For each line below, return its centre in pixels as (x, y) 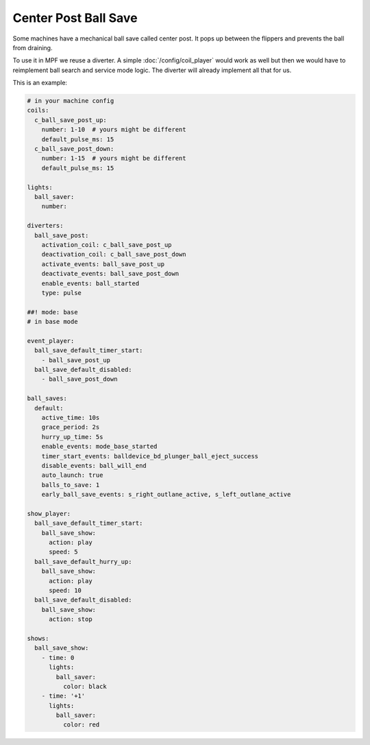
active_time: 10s (71, 417)
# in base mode (52, 322)
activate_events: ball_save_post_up (103, 264)
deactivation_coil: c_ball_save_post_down (114, 255)
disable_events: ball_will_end (94, 465)
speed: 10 (65, 591)
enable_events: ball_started (90, 283)
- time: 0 (58, 658)
